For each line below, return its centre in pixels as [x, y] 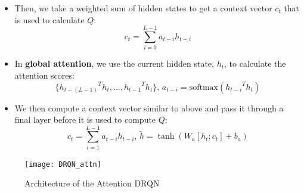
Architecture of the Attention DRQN [92, 183]
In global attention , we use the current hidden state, [114, 63]
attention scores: [44, 75]
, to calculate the [255, 63]
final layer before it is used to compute [85, 119]
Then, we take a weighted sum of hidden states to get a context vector [143, 8]
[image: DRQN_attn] [63, 164]
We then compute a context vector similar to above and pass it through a [149, 108]
